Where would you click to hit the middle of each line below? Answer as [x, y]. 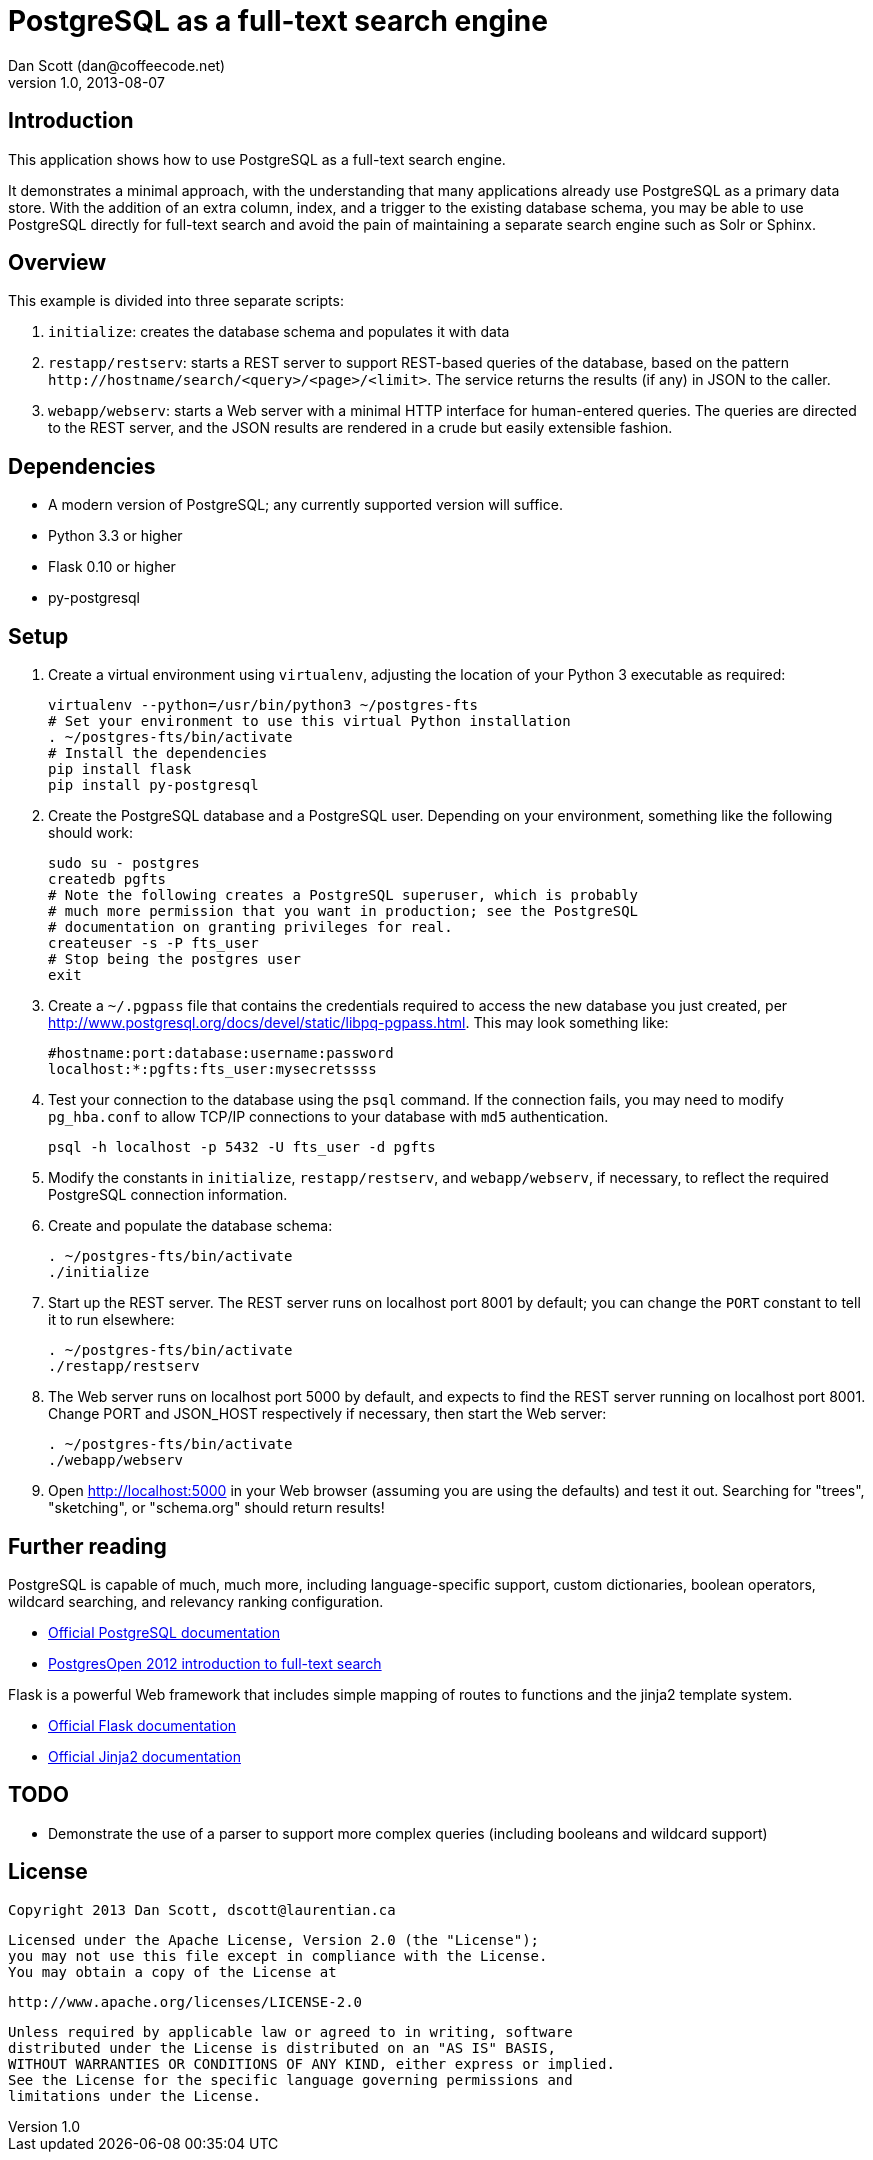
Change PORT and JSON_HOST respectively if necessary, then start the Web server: [327, 1414]
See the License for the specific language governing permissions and [290, 2079]
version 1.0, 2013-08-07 [86, 82]
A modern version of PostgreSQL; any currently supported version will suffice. [305, 505]
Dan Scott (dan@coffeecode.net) [117, 65]
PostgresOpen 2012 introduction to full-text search [215, 1663]
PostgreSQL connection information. [168, 1195]
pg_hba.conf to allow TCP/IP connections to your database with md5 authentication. [328, 1117]
